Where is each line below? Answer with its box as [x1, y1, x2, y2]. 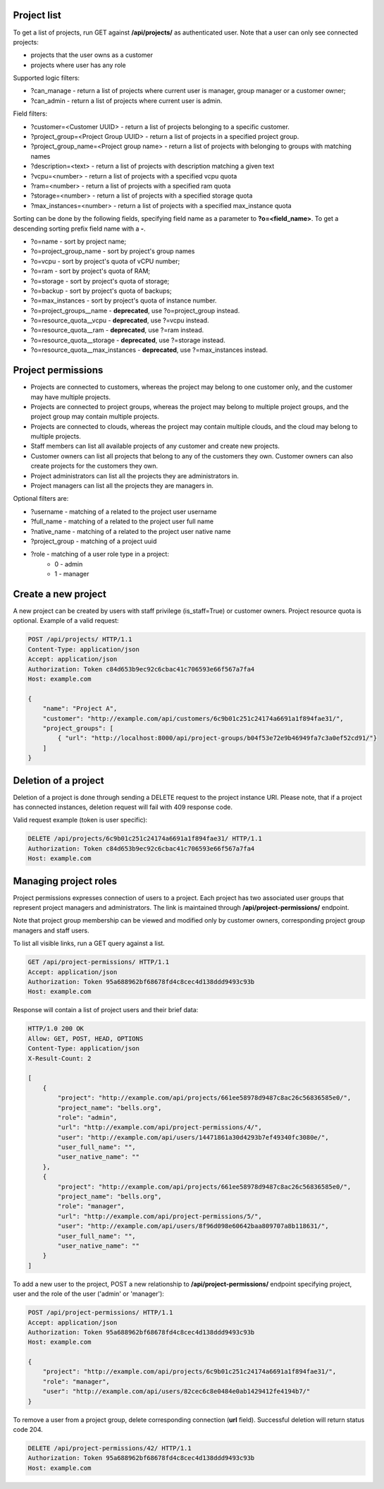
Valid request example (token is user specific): [13, 815, 148, 825]
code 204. [13, 1426, 44, 1433]
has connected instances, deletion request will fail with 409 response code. [13, 803, 233, 811]
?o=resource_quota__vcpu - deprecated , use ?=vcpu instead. [30, 316, 209, 324]
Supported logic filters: [13, 74, 80, 83]
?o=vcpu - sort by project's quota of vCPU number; [30, 257, 180, 265]
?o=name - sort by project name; [30, 237, 127, 245]
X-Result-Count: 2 [27, 1055, 92, 1062]
